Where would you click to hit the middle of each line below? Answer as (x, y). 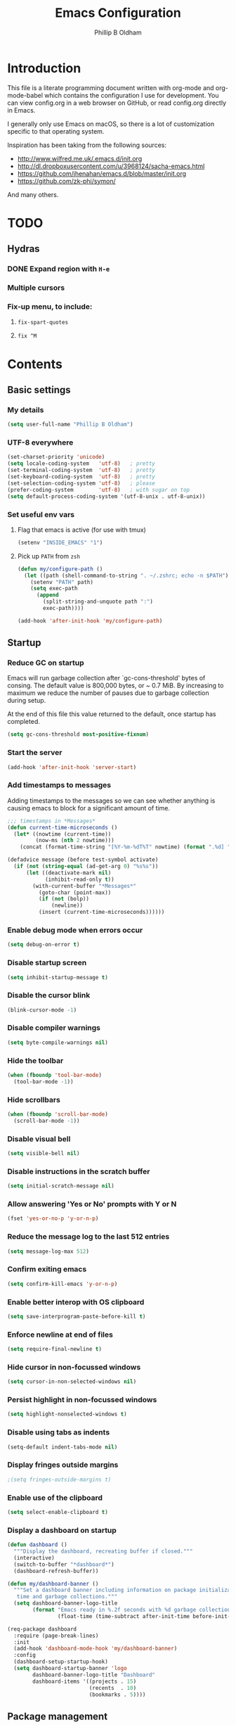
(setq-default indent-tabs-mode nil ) (63, 1447)
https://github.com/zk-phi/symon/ (66, 181)
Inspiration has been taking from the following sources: (87, 145)
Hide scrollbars (34, 1100)
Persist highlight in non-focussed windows (82, 1400)
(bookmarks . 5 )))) (117, 1694)
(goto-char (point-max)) (75, 892)
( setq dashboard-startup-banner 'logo (71, 1669)
